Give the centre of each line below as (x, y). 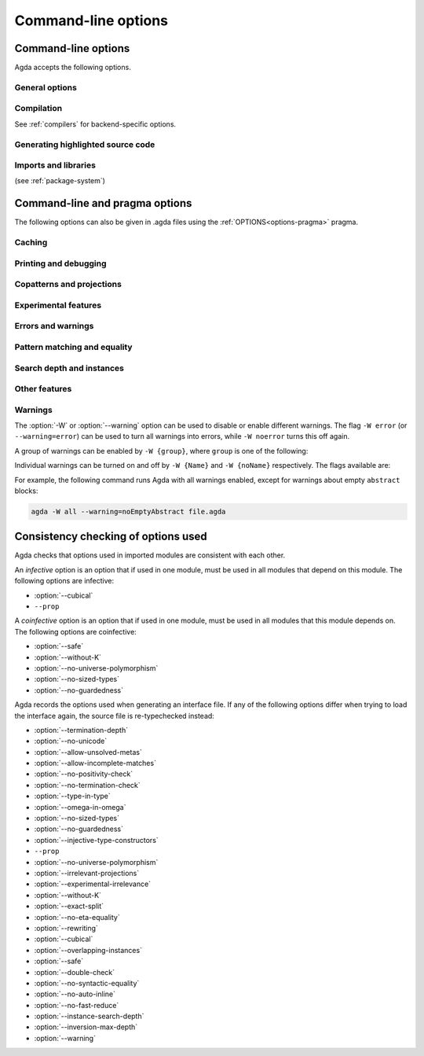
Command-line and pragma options (103, 203)
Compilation (38, 109)
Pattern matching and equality (73, 347)
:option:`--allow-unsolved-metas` (88, 752)
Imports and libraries (55, 165)
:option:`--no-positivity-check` (84, 774)
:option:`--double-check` (75, 972)
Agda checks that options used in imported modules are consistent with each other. (150, 555)
